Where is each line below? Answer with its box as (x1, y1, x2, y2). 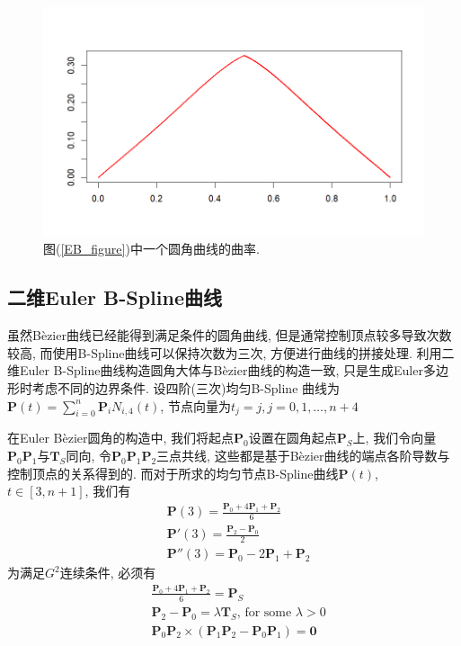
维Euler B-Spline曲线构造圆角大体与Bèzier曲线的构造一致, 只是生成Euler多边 (7, 361, 448, 380)
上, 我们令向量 (352, 428, 437, 447)
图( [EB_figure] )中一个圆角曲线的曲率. (43, 239, 260, 258)
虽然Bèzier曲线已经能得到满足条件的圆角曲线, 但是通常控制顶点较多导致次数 (7, 326, 452, 345)
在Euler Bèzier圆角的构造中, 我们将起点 (7, 428, 235, 447)
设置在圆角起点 (248, 428, 337, 447)
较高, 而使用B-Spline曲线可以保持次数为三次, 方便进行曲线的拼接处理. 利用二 (7, 343, 455, 362)
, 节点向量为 (160, 396, 231, 415)
